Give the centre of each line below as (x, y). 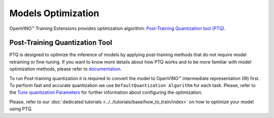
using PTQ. (21, 109)
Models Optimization (54, 13)
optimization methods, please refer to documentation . (65, 69)
